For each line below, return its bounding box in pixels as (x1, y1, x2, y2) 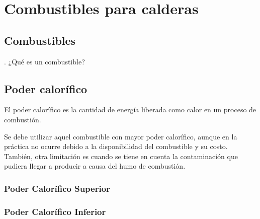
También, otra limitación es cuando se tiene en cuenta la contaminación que (4, 151, 238, 161)
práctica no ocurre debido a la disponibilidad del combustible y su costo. (4, 141, 228, 152)
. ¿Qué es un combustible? (4, 56, 85, 66)
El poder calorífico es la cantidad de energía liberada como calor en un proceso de (4, 104, 256, 115)
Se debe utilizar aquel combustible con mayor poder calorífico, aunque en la (4, 131, 237, 141)
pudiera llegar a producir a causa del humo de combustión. (4, 161, 186, 171)
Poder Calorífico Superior (4, 182, 110, 194)
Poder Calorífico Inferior (4, 205, 106, 217)
